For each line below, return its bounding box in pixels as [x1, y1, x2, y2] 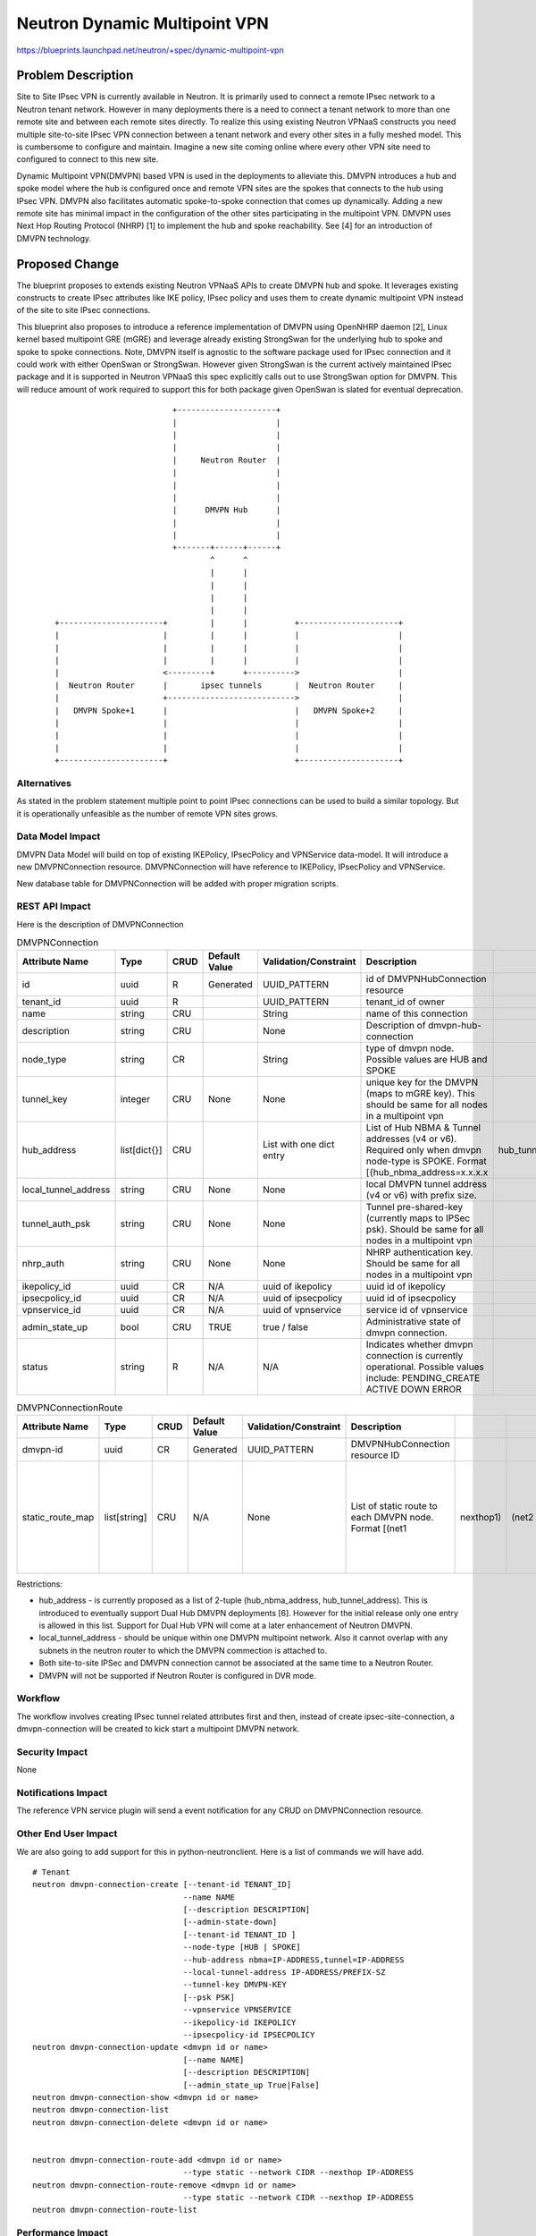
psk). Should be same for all [365, 1224, 484, 1236]
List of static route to [350, 1499, 438, 1512]
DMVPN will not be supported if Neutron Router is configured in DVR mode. [38, 1670, 316, 1681]
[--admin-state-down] [182, 1917, 278, 1927]
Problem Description [16, 68, 134, 83]
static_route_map [21, 1511, 95, 1523]
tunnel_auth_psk [21, 1217, 91, 1230]
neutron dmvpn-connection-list [32, 2105, 170, 2115]
